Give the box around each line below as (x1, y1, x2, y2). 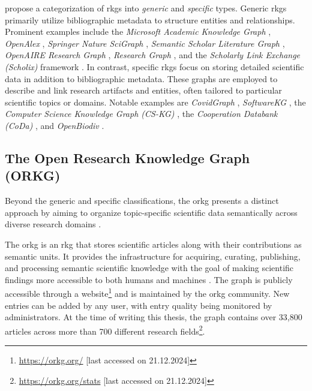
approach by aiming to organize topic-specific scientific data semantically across (5, 206, 298, 218)
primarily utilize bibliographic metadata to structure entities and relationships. (5, 13, 295, 26)
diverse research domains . (5, 218, 101, 230)
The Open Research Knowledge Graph (5, 148, 250, 167)
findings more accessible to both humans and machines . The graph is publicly (5, 273, 293, 285)
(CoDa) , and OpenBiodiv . (5, 119, 104, 131)
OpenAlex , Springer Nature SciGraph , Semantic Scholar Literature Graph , (5, 37, 285, 49)
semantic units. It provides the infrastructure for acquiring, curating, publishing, (5, 249, 301, 262)
